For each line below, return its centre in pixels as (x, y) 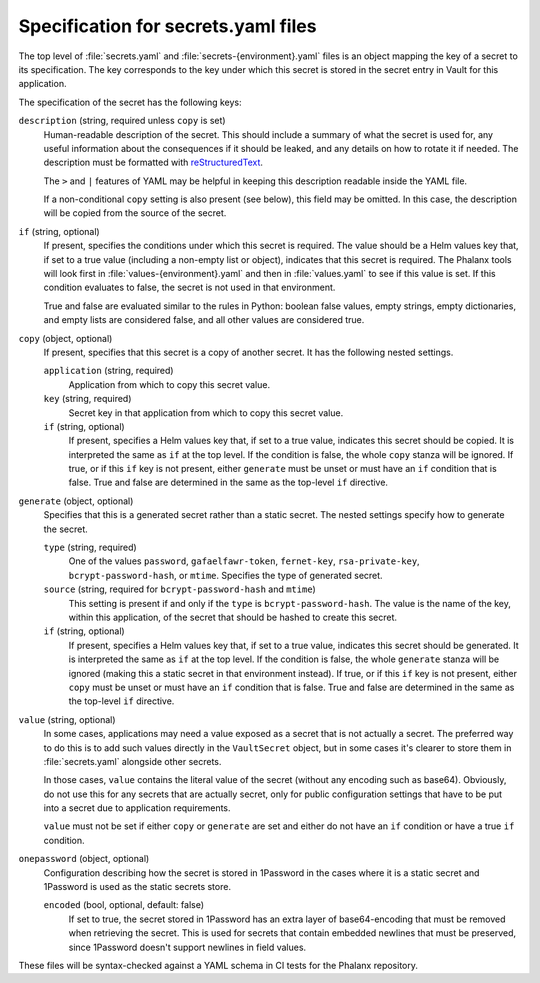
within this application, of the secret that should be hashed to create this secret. (233, 617)
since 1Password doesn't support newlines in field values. (187, 947)
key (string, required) (87, 399)
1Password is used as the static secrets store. (137, 887)
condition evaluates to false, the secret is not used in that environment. (189, 287)
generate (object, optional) (76, 501)
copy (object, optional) (65, 338)
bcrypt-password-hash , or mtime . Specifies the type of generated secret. (226, 575)
